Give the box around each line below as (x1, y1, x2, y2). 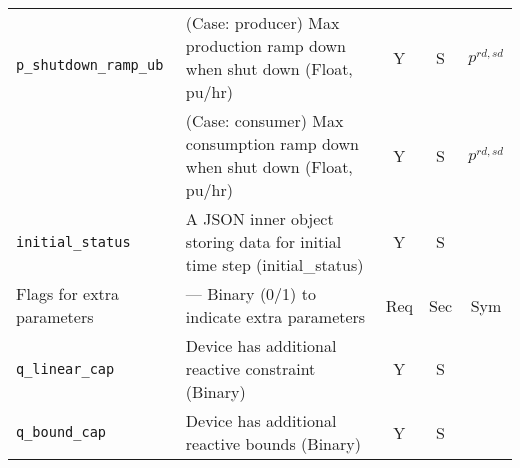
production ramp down (185, 34, 346, 57)
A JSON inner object (185, 207, 334, 230)
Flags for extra (16, 282, 120, 305)
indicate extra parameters (185, 305, 366, 328)
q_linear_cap (16, 360, 115, 377)
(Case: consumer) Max (185, 109, 344, 132)
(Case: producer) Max (185, 11, 340, 34)
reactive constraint (185, 357, 316, 380)
